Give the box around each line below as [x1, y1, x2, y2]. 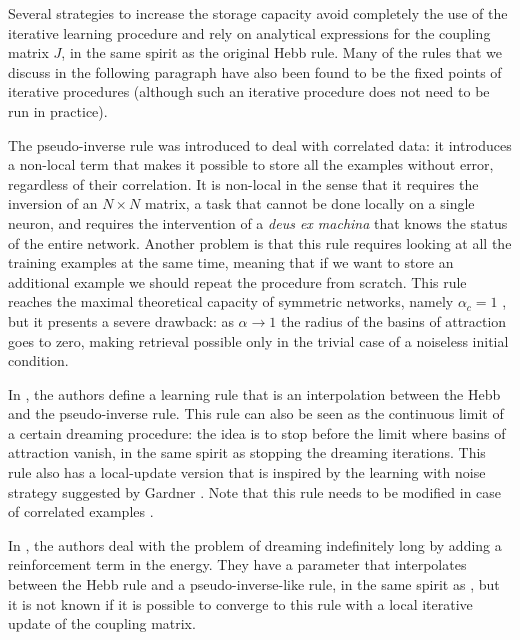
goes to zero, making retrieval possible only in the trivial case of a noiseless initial [8, 330, 509, 351]
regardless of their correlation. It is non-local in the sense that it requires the [8, 173, 479, 194]
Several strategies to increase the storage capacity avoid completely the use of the [8, 3, 508, 23]
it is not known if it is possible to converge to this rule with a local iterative [8, 593, 473, 614]
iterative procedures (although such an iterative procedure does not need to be [8, 81, 490, 102]
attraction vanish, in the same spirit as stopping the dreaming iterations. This [8, 442, 486, 463]
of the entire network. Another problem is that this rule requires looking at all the [8, 232, 512, 253]
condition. [8, 350, 69, 371]
